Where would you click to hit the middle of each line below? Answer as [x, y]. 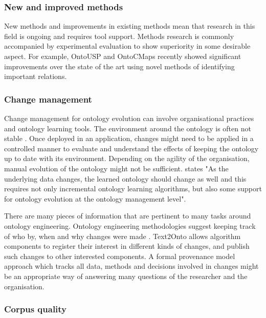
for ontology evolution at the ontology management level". [95, 198]
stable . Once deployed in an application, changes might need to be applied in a [129, 138]
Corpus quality [36, 309]
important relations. [36, 76]
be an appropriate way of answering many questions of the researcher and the [126, 276]
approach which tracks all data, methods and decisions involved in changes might [131, 266]
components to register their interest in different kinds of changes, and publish [127, 246]
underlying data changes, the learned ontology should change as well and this [125, 178]
